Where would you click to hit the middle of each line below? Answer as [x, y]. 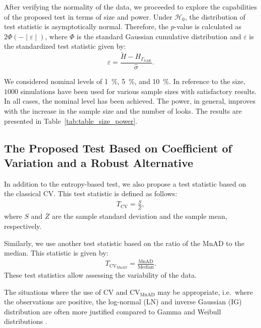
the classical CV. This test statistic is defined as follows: [91, 193]
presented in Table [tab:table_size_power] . [71, 120]
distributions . [26, 321]
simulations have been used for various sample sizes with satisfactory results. [139, 91]
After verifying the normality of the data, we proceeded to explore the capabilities [130, 7]
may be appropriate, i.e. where [205, 292]
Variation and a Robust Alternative [99, 162]
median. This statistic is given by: [56, 253]
